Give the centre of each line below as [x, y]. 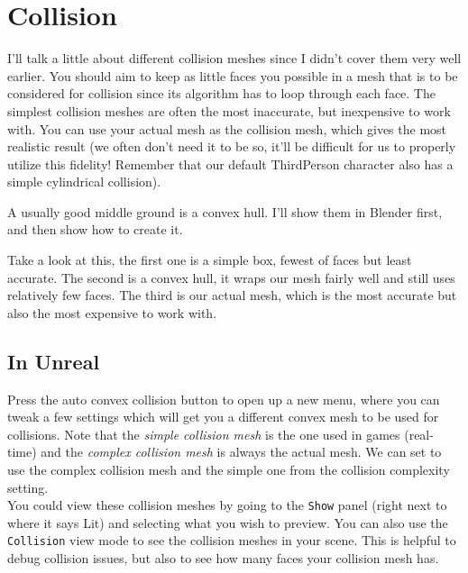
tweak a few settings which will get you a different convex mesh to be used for [223, 417]
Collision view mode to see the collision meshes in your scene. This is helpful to [232, 540]
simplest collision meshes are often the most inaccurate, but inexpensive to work [229, 110]
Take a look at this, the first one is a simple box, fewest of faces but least [210, 260]
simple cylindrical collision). [84, 182]
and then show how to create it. [95, 229]
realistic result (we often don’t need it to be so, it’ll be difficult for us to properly [232, 146]
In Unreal [54, 361]
